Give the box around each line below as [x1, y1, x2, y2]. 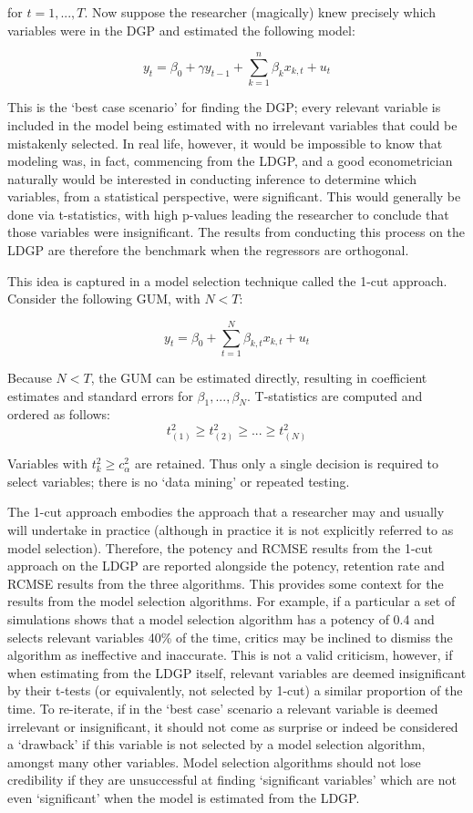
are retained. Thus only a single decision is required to [135, 454, 439, 473]
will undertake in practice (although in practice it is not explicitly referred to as [7, 520, 454, 539]
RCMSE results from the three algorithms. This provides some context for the [7, 573, 444, 592]
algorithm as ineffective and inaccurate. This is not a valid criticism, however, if [7, 645, 453, 664]
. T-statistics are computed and [246, 386, 423, 405]
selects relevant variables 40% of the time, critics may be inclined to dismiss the [7, 627, 453, 646]
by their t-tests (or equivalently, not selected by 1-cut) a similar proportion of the [7, 681, 463, 700]
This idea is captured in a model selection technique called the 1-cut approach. [7, 271, 447, 290]
